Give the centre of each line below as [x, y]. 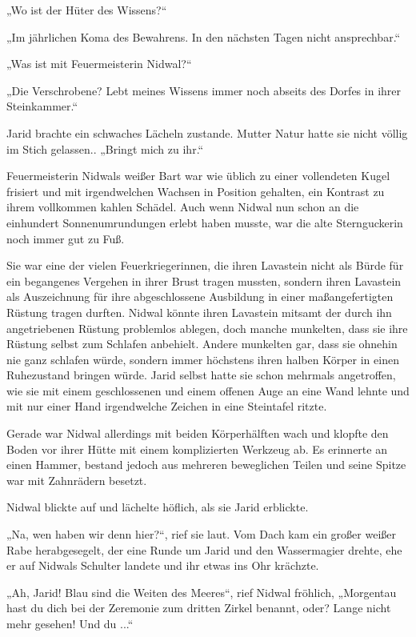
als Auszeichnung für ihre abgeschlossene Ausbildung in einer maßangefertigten [200, 296]
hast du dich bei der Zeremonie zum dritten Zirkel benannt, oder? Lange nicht [199, 608]
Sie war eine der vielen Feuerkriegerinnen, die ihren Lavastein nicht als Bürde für [205, 265]
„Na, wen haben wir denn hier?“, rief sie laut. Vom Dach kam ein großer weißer [201, 534]
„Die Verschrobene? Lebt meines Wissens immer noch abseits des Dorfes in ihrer [204, 90]
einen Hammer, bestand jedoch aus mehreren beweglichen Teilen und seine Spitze [206, 465]
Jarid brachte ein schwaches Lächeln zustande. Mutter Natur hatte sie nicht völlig [207, 132]
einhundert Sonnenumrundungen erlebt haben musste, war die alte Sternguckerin [205, 222]
